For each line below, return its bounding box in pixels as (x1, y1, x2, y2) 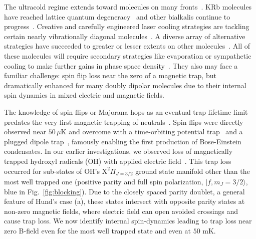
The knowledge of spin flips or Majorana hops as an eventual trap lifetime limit (4, 106, 248, 117)
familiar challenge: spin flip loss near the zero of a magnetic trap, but (4, 70, 216, 81)
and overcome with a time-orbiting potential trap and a (69, 126, 243, 137)
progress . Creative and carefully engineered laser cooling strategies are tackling (4, 21, 249, 32)
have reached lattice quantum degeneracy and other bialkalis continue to (4, 11, 230, 22)
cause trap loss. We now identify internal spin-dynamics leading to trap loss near (4, 215, 252, 226)
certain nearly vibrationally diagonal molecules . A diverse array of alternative (4, 31, 245, 41)
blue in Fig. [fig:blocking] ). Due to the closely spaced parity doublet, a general (4, 186, 245, 196)
